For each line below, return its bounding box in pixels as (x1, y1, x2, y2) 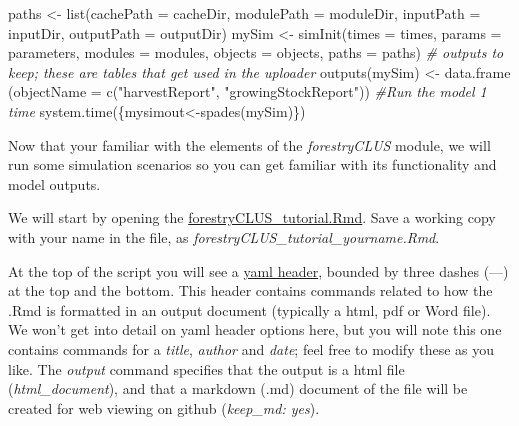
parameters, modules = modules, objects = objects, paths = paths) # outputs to (8, 42, 504, 63)
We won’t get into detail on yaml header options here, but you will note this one (8, 319, 502, 340)
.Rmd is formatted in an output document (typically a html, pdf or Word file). (8, 299, 491, 320)
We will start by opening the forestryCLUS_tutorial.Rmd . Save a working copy (8, 207, 496, 228)
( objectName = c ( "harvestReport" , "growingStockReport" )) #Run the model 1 (8, 81, 487, 102)
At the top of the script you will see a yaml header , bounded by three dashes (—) (8, 260, 509, 281)
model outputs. (8, 173, 101, 194)
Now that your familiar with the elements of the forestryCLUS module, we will (8, 134, 491, 155)
